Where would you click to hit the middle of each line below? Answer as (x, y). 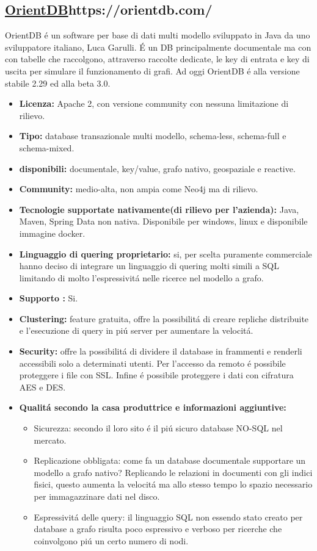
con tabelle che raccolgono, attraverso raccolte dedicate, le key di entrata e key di (157, 59)
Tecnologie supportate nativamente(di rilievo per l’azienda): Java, (159, 209)
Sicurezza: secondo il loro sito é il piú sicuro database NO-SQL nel (158, 428)
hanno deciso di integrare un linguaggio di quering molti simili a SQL (149, 266)
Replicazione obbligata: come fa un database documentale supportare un (170, 460)
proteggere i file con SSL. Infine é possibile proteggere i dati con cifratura (156, 375)
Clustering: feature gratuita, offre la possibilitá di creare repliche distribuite (164, 318)
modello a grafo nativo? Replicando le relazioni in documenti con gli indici (173, 472)
